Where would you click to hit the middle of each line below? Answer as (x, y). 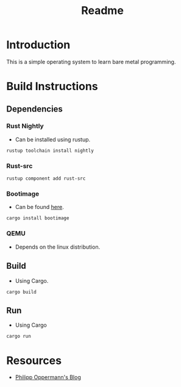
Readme (102, 11)
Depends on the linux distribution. (58, 247)
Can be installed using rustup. (53, 139)
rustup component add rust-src (46, 179)
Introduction (38, 45)
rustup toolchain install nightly (50, 151)
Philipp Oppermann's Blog (48, 377)
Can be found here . (39, 207)
